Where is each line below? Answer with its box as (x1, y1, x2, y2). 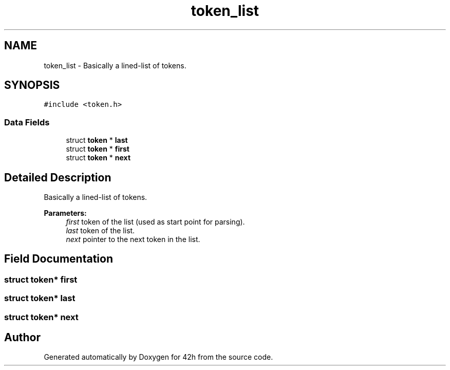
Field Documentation (4, 252, 113, 266)
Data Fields (4, 117, 50, 127)
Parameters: (44, 209, 87, 218)
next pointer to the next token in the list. (66, 235, 200, 244)
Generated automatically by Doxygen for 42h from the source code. (44, 353, 273, 362)
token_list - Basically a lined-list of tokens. (44, 61, 186, 70)
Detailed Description (4, 171, 111, 184)
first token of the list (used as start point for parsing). (66, 217, 245, 227)
